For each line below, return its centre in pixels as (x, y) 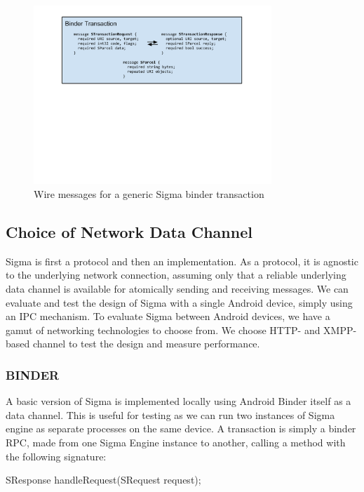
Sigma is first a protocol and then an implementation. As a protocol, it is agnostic (182, 261)
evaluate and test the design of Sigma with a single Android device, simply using (179, 302)
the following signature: (56, 456)
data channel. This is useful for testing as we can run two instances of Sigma (170, 414)
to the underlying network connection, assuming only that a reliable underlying (176, 275)
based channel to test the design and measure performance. (133, 344)
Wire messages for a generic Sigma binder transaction (149, 193)
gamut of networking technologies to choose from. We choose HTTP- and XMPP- (181, 330)
